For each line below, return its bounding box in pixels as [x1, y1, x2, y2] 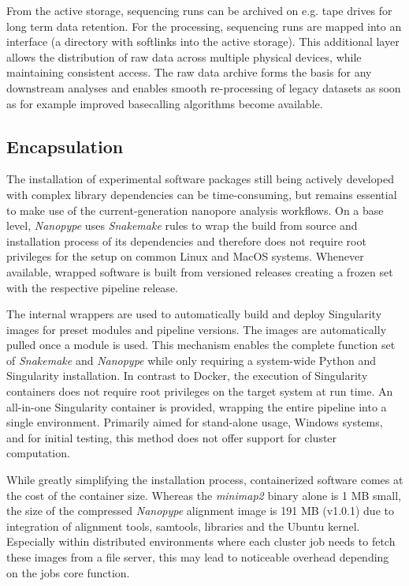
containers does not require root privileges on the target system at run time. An [6, 383, 393, 400]
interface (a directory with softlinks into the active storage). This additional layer [6, 33, 400, 50]
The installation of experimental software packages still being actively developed [6, 171, 394, 187]
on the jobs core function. [6, 564, 130, 580]
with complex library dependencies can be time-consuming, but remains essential [6, 186, 397, 202]
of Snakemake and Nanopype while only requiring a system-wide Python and [6, 351, 376, 368]
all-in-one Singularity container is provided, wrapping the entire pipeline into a [6, 398, 387, 415]
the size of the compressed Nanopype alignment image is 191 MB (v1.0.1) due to [6, 502, 394, 519]
